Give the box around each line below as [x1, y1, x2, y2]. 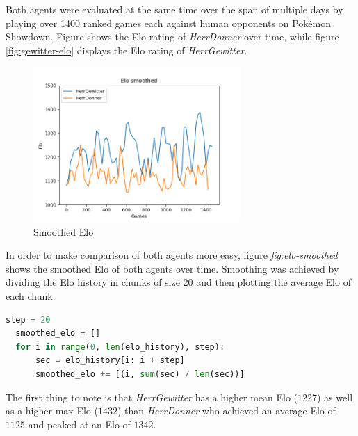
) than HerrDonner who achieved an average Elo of [117, 403, 336, 418]
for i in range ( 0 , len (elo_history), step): [15, 341, 225, 352]
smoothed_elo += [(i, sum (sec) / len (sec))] [35, 369, 245, 379]
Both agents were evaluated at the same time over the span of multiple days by [6, 2, 343, 16]
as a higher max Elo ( [6, 403, 98, 418]
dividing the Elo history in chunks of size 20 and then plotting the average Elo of [6, 275, 351, 289]
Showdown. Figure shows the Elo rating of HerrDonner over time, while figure [6, 29, 339, 44]
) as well [317, 389, 353, 404]
